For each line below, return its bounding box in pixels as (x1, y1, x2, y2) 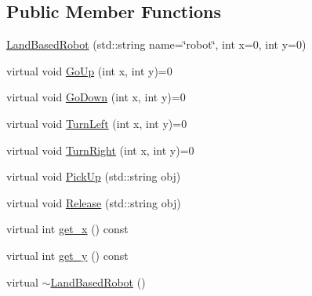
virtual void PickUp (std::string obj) (6, 168, 181, 185)
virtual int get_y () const (6, 247, 129, 263)
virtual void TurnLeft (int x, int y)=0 (6, 115, 187, 131)
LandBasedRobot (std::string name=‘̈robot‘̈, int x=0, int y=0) (6, 36, 307, 53)
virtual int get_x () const (6, 221, 129, 237)
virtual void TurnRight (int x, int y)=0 (6, 141, 194, 158)
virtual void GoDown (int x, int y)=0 (6, 89, 186, 105)
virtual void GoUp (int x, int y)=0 (6, 62, 172, 79)
